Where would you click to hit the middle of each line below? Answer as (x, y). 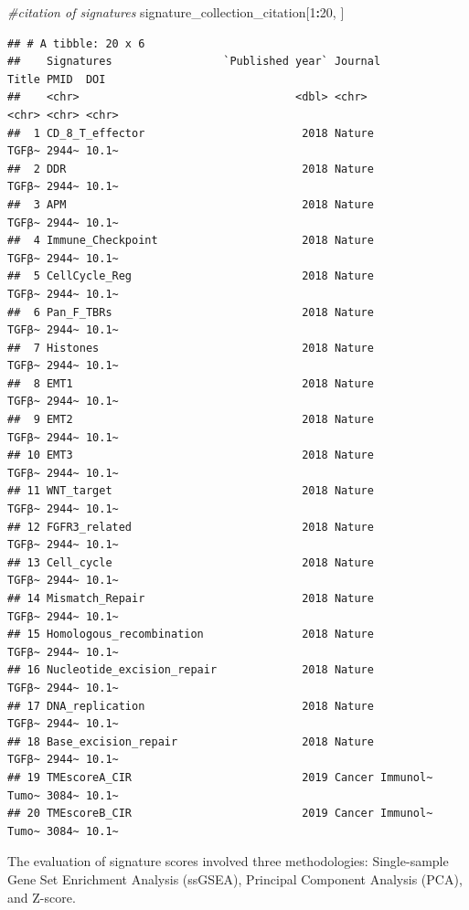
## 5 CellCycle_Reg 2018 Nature (191, 276)
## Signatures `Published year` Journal (194, 62)
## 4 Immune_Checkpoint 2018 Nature (191, 241)
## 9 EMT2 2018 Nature (191, 420)
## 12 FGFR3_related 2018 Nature (191, 527)
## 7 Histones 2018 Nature (191, 348)
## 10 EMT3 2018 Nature (191, 455)
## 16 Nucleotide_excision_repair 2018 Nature (191, 670)
